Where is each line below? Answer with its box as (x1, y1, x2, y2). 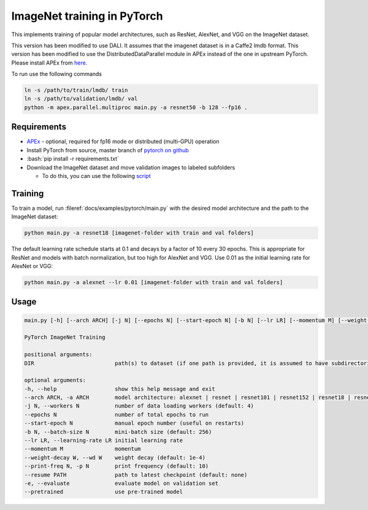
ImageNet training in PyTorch (11, 9, 163, 23)
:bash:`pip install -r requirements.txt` (26, 155, 120, 163)
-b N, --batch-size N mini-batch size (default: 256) (24, 428, 212, 435)
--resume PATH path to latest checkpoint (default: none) (24, 471, 248, 478)
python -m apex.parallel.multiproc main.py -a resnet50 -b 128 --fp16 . (24, 104, 248, 110)
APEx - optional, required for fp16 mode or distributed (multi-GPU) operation (26, 138, 220, 145)
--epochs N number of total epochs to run (24, 411, 209, 418)
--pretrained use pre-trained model (24, 489, 183, 495)
